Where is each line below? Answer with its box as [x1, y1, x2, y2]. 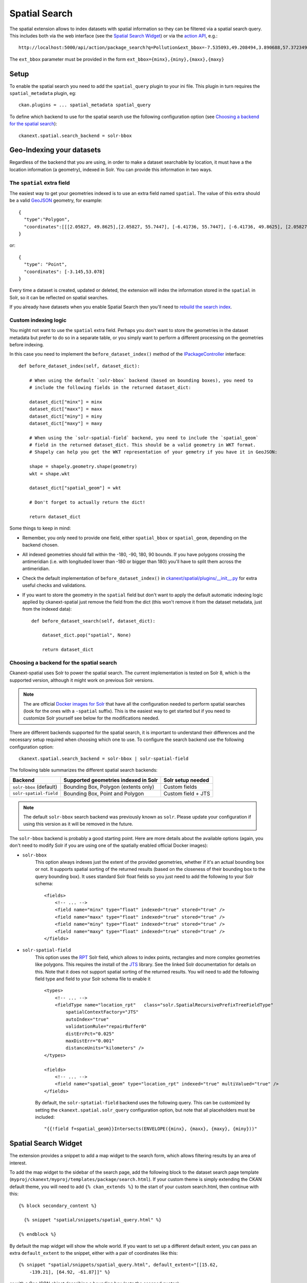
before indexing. [9, 342, 45, 348]
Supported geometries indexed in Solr [63, 776, 158, 784]
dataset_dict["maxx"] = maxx [29, 406, 102, 412]
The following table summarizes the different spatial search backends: [9, 767, 158, 773]
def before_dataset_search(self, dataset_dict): [31, 618, 156, 624]
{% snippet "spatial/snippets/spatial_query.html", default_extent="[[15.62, [18, 1262, 218, 1268]
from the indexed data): [22, 606, 72, 612]
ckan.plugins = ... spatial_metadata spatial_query [18, 102, 151, 108]
